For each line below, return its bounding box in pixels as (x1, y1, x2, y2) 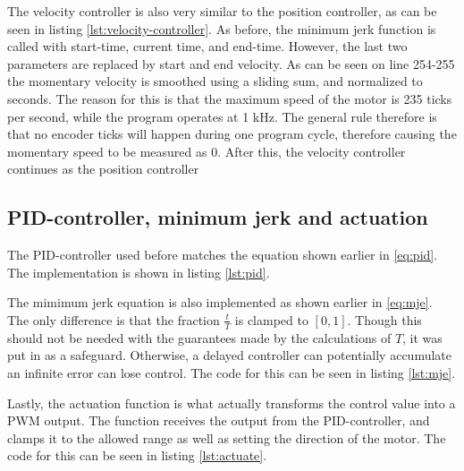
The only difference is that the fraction (7, 310, 220, 329)
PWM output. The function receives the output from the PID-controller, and (7, 411, 430, 430)
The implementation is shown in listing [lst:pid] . (7, 262, 270, 281)
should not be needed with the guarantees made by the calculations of (7, 328, 392, 347)
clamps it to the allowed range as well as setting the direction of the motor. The (7, 428, 446, 447)
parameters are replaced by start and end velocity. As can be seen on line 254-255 (7, 54, 455, 73)
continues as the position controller (7, 159, 199, 178)
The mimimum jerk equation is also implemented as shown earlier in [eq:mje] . (7, 293, 433, 312)
